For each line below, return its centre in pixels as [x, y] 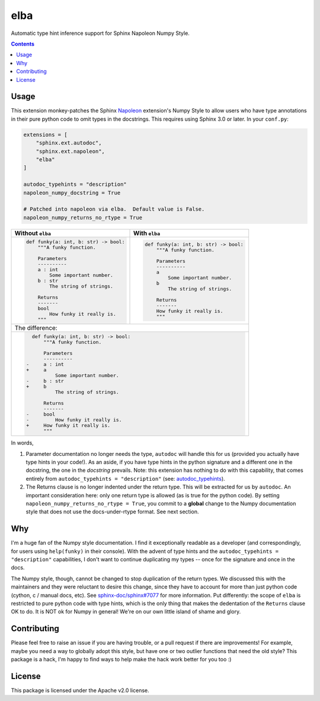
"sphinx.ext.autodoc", [69, 143]
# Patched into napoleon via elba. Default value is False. [114, 209]
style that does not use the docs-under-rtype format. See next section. [112, 512]
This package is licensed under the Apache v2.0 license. [80, 690]
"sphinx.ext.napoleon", [70, 151]
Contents [23, 44]
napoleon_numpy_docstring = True [72, 193]
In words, [22, 443]
